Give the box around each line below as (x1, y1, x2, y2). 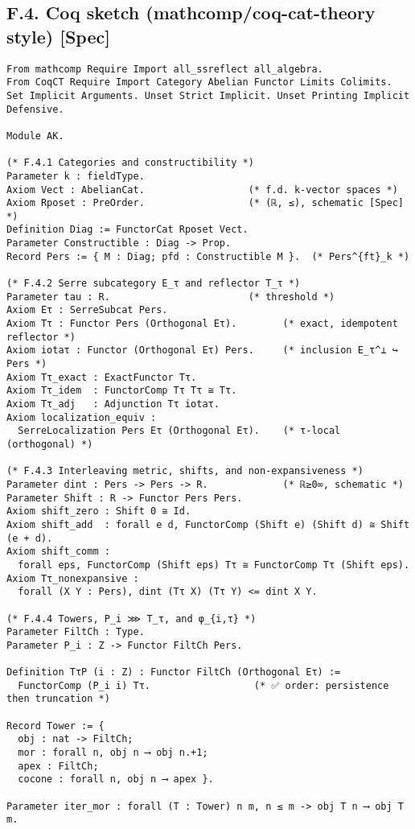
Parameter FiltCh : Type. (6, 626, 145, 638)
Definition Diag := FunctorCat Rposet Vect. (6, 224, 249, 236)
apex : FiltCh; (18, 760, 99, 772)
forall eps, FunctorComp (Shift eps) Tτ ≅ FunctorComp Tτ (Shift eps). (18, 559, 410, 571)
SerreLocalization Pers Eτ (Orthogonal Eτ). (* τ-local (18, 425, 341, 437)
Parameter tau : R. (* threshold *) (6, 291, 335, 303)
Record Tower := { (6, 720, 105, 732)
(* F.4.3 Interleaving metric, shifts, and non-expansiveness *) (6, 465, 364, 477)
